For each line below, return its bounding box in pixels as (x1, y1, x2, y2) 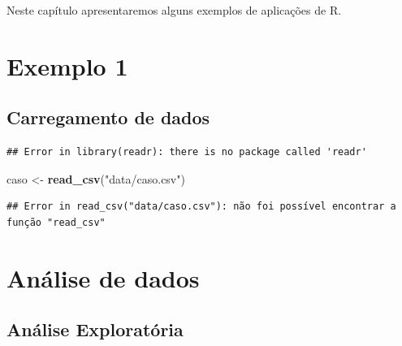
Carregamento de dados (6, 105, 210, 130)
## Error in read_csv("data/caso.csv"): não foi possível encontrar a (6, 201, 396, 213)
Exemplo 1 (6, 49, 128, 82)
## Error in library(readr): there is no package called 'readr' (6, 146, 367, 158)
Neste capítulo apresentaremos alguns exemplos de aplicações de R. (6, 2, 342, 18)
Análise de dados (6, 261, 200, 294)
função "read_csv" (6, 216, 106, 228)
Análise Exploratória (6, 317, 184, 342)
